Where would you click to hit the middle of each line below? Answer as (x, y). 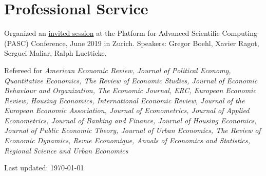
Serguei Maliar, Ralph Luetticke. (55, 53)
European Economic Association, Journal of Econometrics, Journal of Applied (127, 110)
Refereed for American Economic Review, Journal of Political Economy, (118, 70)
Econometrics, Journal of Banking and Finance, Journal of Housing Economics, (130, 120)
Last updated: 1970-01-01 (44, 168)
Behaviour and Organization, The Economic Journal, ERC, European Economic (130, 90)
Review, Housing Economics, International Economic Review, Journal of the (125, 100)
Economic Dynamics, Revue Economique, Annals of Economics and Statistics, (127, 140)
